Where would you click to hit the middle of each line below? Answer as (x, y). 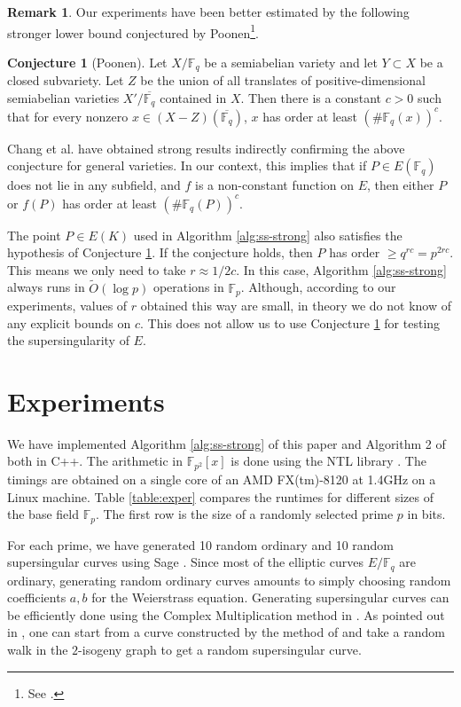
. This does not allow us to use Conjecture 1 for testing (290, 322)
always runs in (46, 287)
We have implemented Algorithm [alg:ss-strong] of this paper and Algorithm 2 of (227, 443)
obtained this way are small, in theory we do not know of (296, 305)
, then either (401, 185)
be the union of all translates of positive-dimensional (283, 80)
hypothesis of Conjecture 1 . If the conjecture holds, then (160, 252)
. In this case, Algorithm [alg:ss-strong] (341, 269)
